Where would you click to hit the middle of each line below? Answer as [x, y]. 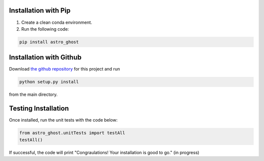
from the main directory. [33, 94]
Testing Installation [39, 109]
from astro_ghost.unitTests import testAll [72, 133]
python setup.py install [49, 82]
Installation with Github [45, 58]
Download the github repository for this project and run [65, 69]
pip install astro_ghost [49, 42]
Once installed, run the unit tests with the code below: [63, 120]
